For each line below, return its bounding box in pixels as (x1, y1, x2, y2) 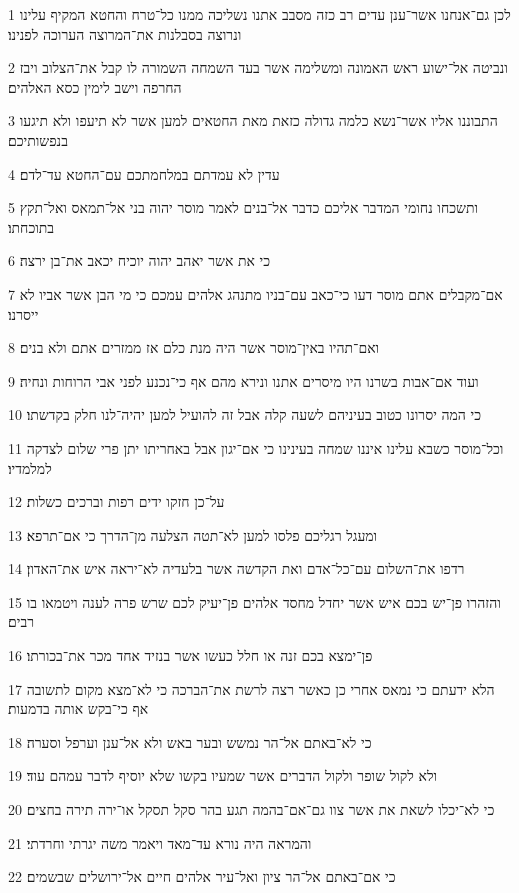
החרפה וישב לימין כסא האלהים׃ (8, 76, 182, 97)
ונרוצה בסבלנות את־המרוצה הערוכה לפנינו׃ (8, 23, 242, 44)
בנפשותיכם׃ (8, 129, 68, 150)
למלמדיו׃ (8, 457, 52, 478)
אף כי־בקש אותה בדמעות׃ (8, 698, 149, 719)
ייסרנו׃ (8, 303, 39, 324)
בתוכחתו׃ (8, 216, 55, 237)
